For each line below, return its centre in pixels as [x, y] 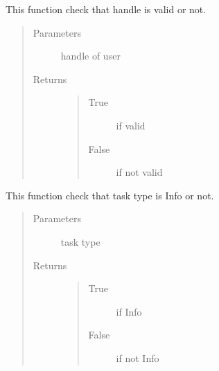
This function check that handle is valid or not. [106, 9]
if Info [129, 311]
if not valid [139, 172]
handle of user [90, 56]
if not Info [138, 358]
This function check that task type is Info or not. [110, 195]
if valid [131, 125]
